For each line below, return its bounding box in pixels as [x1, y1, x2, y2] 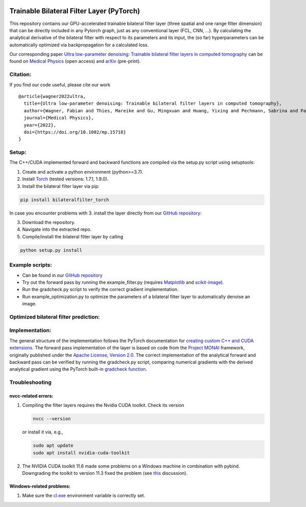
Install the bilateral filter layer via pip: [22, 183, 99, 189]
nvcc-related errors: [9, 393, 54, 399]
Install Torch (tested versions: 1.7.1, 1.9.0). [22, 176, 109, 182]
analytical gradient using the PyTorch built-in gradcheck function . [9, 366, 147, 372]
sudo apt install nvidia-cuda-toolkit [33, 450, 130, 455]
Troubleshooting [9, 379, 52, 386]
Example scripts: [9, 261, 52, 269]
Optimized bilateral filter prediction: [9, 313, 100, 320]
